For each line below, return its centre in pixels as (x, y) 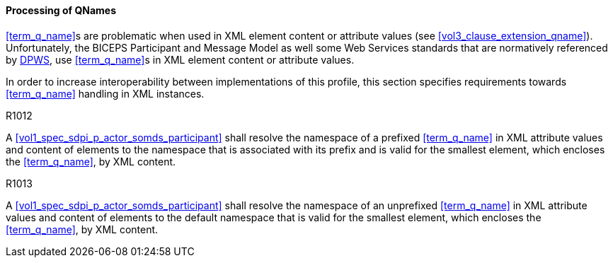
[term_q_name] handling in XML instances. (105, 93)
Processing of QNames (61, 10)
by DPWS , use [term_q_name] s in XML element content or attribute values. (180, 59)
